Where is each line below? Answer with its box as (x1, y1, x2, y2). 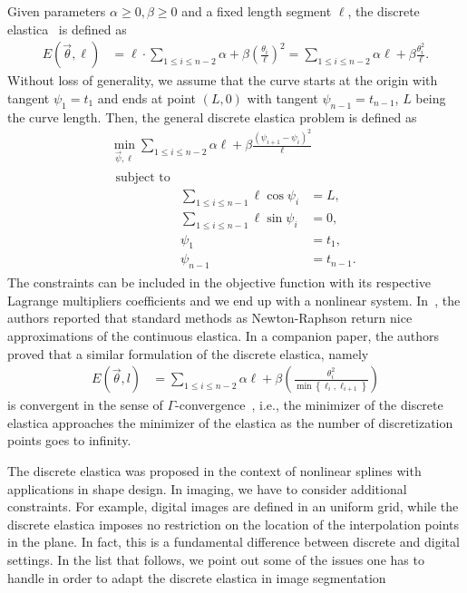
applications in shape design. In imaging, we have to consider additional (7, 479, 407, 498)
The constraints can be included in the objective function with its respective (7, 273, 432, 292)
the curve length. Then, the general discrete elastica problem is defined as (7, 107, 417, 126)
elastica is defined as (7, 19, 127, 38)
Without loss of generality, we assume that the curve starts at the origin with (7, 71, 438, 90)
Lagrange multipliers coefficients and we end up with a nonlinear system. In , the (7, 290, 461, 309)
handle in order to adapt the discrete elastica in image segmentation (7, 568, 386, 587)
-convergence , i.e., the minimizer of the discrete (175, 395, 443, 414)
